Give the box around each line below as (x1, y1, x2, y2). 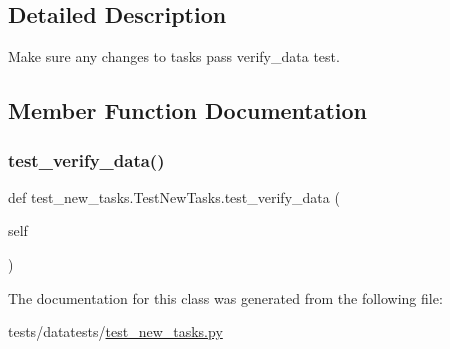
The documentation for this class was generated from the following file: (8, 287, 443, 308)
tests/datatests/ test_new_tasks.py (8, 321, 223, 342)
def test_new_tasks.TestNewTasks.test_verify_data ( (8, 186, 340, 207)
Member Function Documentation (8, 95, 368, 126)
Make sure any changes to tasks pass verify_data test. (8, 46, 340, 67)
